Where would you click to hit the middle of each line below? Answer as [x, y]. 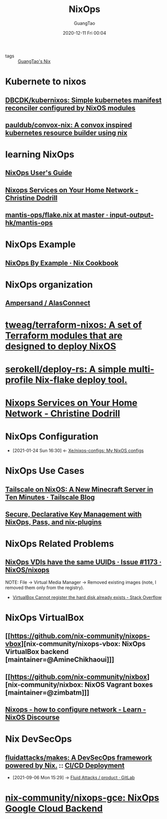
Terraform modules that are [64, 335]
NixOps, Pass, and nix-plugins [54, 522]
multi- [141, 369]
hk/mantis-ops [29, 223]
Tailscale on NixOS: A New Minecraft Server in [79, 489]
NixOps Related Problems [60, 544]
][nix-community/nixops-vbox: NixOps [83, 644]
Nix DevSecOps [38, 739]
